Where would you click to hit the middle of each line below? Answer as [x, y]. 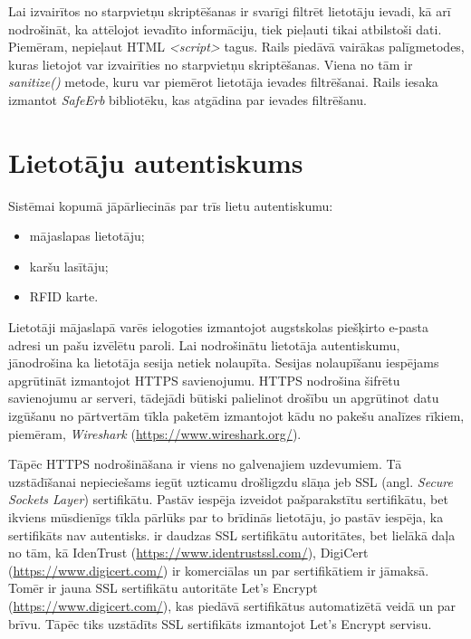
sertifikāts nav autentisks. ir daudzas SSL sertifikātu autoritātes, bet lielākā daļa [232, 534]
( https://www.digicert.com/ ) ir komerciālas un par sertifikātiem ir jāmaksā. [219, 570]
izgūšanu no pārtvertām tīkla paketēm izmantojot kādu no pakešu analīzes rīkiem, [236, 416]
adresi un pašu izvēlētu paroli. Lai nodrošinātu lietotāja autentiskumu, [204, 344]
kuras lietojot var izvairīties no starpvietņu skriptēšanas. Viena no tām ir [211, 64]
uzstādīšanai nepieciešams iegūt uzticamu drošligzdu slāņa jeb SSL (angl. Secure [231, 481]
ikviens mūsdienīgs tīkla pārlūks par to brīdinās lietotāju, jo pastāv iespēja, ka [226, 517]
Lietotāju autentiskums [156, 162]
